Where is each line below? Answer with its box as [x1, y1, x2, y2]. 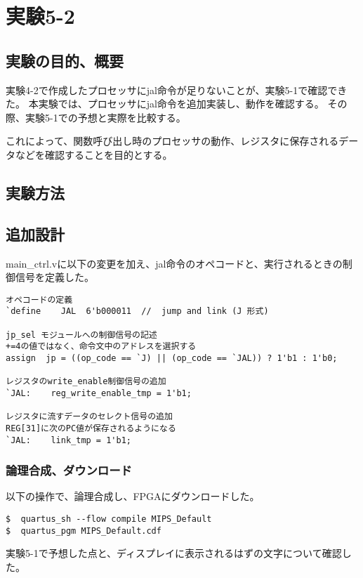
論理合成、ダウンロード [6, 461, 132, 479]
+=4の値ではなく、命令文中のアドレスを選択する [6, 341, 197, 352]
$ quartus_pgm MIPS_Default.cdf [6, 525, 161, 536]
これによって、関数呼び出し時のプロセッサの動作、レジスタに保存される [6, 133, 339, 148]
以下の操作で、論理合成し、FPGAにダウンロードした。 [6, 489, 260, 504]
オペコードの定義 [6, 294, 73, 305]
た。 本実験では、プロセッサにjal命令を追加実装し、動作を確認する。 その [6, 96, 348, 111]
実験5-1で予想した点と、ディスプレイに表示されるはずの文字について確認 [6, 546, 342, 560]
